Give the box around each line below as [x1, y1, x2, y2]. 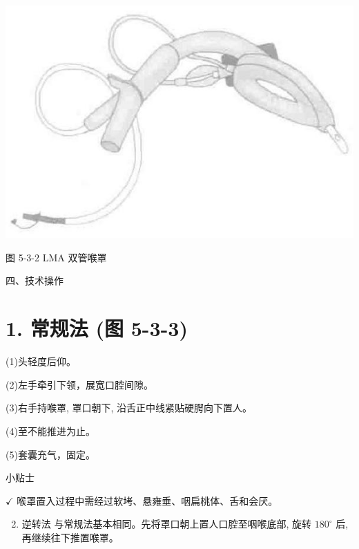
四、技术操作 [6, 273, 64, 288]
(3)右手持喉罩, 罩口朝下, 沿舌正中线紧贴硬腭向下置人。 [6, 400, 252, 415]
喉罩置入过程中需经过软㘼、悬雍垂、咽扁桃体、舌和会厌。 [17, 493, 278, 508]
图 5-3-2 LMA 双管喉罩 [6, 250, 107, 264]
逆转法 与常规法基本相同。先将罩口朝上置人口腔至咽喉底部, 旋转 [21, 517, 312, 531]
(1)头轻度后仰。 [6, 354, 76, 369]
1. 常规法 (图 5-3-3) [6, 314, 188, 342]
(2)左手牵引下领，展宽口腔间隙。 [6, 377, 153, 391]
